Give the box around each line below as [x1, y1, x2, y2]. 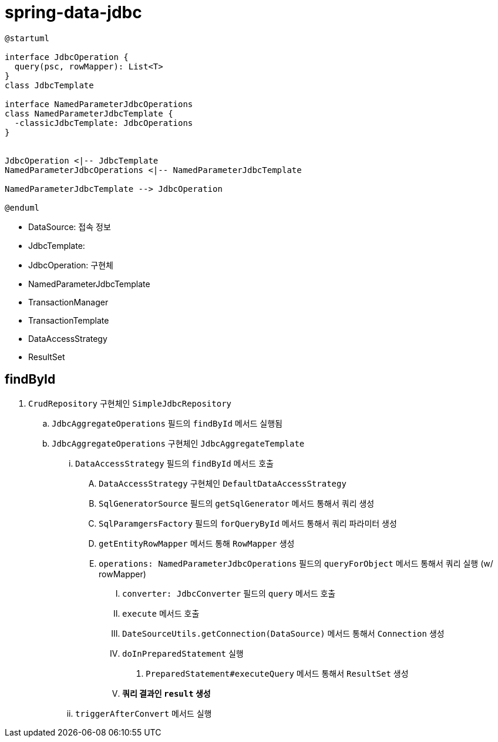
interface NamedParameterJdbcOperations [5, 99, 193, 109]
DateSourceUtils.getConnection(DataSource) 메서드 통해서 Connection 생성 [122, 628, 445, 638]
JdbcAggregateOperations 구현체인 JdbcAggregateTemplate [52, 438, 305, 448]
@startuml [5, 33, 49, 43]
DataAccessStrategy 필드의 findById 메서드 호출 [75, 458, 274, 468]
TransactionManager [28, 297, 109, 307]
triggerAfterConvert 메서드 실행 [75, 708, 212, 718]
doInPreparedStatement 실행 [122, 648, 244, 658]
